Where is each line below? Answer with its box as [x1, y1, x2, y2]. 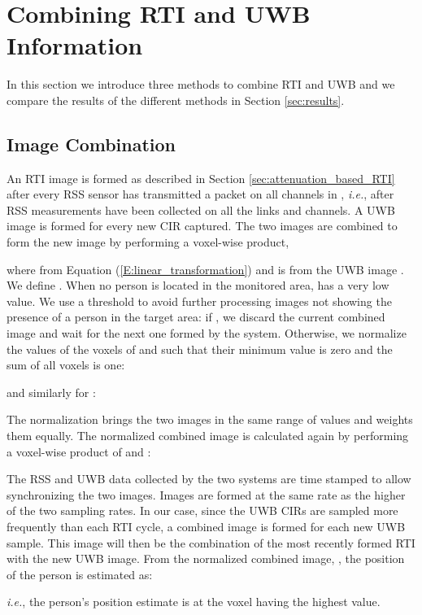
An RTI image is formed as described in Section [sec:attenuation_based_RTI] [7, 169, 395, 186]
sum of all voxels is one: [7, 356, 125, 373]
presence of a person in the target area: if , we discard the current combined [7, 308, 385, 325]
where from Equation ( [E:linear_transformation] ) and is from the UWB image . [7, 260, 404, 277]
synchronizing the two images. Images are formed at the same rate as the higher [7, 486, 406, 503]
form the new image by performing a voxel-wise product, [7, 233, 289, 251]
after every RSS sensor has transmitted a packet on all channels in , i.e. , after [7, 185, 394, 203]
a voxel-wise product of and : [7, 443, 151, 460]
